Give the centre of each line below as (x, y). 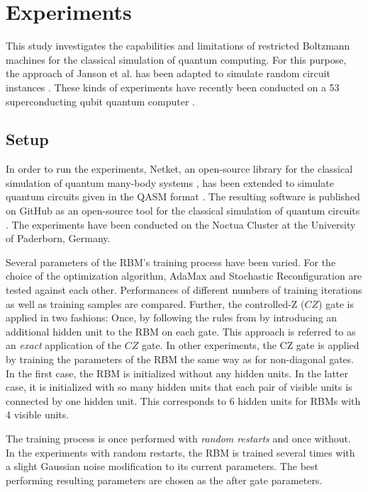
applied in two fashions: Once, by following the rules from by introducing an (172, 317)
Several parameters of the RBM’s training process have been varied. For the (171, 262)
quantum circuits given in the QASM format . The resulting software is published (183, 196)
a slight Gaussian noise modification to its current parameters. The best (162, 466)
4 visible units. (38, 414)
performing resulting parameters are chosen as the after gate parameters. (164, 480)
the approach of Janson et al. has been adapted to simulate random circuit (168, 73)
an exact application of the (64, 345)
